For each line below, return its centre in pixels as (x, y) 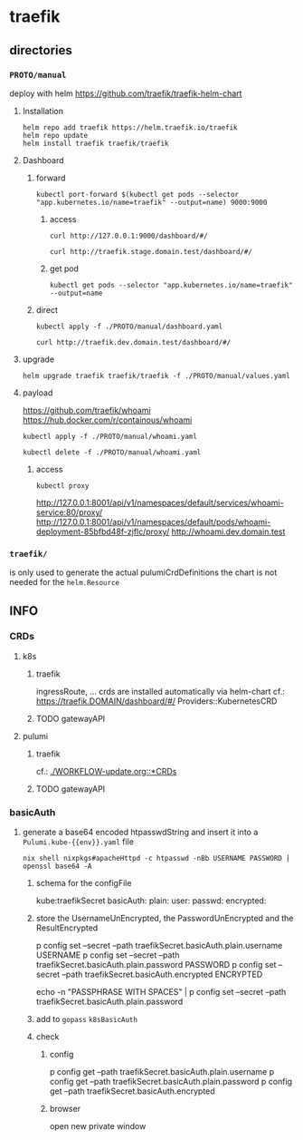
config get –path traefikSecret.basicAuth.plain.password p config (170, 1082)
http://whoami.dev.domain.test (228, 531)
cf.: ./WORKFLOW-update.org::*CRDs (106, 771)
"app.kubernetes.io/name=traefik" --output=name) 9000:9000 (151, 202)
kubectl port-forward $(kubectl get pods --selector (137, 194)
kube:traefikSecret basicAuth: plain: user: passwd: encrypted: (151, 901)
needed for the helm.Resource (65, 582)
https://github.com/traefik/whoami (86, 410)
